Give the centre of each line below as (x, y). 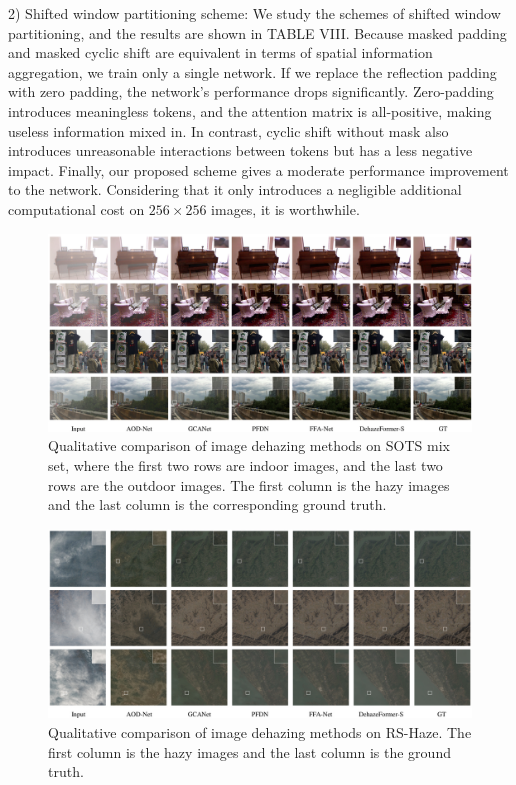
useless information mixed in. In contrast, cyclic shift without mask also (228, 130)
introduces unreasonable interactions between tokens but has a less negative (240, 150)
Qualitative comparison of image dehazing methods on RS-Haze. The (260, 732)
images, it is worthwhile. (285, 208)
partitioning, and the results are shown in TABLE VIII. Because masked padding (257, 32)
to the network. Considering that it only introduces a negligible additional (235, 189)
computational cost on (76, 208)
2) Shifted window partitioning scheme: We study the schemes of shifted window (254, 13)
